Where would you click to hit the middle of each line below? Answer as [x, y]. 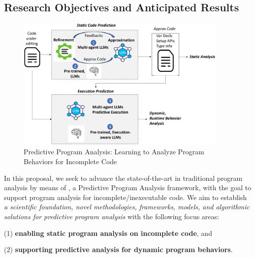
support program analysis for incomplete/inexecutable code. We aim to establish [126, 197]
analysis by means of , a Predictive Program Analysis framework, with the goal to [128, 187]
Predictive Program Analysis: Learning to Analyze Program [114, 152]
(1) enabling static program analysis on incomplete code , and [108, 233]
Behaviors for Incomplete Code [70, 161]
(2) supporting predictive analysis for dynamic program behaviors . [118, 249]
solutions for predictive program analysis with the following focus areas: [112, 216]
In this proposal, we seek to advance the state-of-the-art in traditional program [123, 178]
